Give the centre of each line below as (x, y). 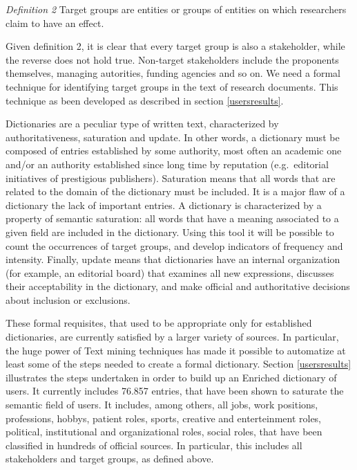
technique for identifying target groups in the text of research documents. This (172, 86)
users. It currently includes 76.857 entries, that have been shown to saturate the (175, 391)
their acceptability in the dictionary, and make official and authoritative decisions (178, 286)
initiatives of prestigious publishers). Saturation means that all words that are (171, 178)
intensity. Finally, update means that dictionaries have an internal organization (173, 259)
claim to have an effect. (55, 22)
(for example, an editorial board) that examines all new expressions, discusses (170, 272)
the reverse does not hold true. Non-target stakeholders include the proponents (172, 59)
